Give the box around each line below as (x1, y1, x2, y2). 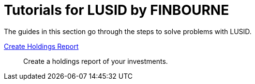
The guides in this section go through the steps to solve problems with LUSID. (4, 27, 252, 36)
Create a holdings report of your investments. (23, 57, 168, 65)
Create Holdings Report (4, 42, 79, 50)
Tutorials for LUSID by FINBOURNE (4, 2, 229, 18)
